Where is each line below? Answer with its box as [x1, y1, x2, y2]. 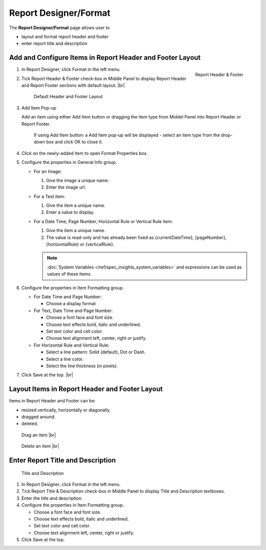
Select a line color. [46, 356, 84, 362]
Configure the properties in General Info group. [21, 159, 117, 165]
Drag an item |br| [21, 432, 56, 438]
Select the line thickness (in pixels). [46, 363, 118, 369]
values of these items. [47, 271, 92, 277]
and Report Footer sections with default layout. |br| [21, 82, 125, 88]
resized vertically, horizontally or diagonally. [21, 407, 111, 413]
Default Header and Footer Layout [33, 94, 103, 100]
